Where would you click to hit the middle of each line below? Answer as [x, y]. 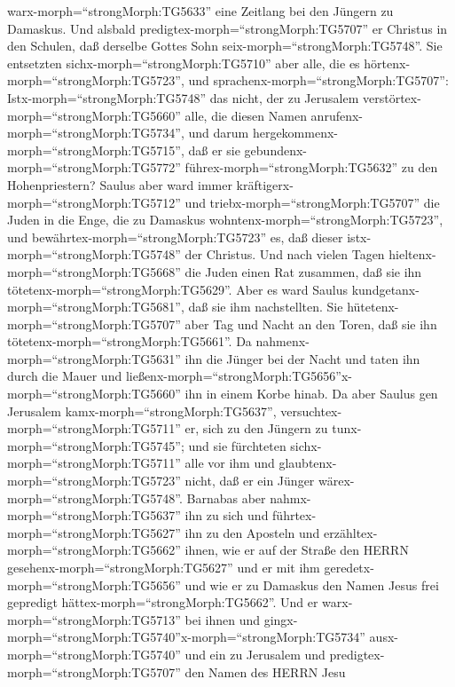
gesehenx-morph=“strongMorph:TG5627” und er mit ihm [164, 567]
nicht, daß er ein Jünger [250, 481]
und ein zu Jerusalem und [255, 654]
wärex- [336, 481]
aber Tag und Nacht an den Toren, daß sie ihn [311, 324]
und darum [219, 133]
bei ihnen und [223, 619]
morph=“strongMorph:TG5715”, [96, 150]
